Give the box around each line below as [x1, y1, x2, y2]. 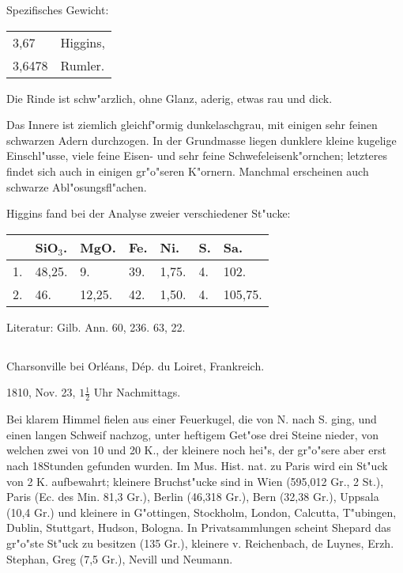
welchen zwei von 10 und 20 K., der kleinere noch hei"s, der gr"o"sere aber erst [6, 442, 386, 458]
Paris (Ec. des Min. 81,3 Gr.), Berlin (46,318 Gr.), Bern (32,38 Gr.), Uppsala [6, 488, 379, 505]
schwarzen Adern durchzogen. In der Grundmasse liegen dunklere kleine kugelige [6, 131, 397, 148]
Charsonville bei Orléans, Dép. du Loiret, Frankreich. [6, 357, 265, 374]
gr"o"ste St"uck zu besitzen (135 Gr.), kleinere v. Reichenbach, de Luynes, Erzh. [6, 534, 394, 551]
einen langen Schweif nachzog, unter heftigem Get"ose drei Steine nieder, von [6, 426, 379, 442]
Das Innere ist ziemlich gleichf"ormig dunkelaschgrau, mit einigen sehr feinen [6, 116, 378, 133]
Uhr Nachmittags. [93, 384, 181, 400]
